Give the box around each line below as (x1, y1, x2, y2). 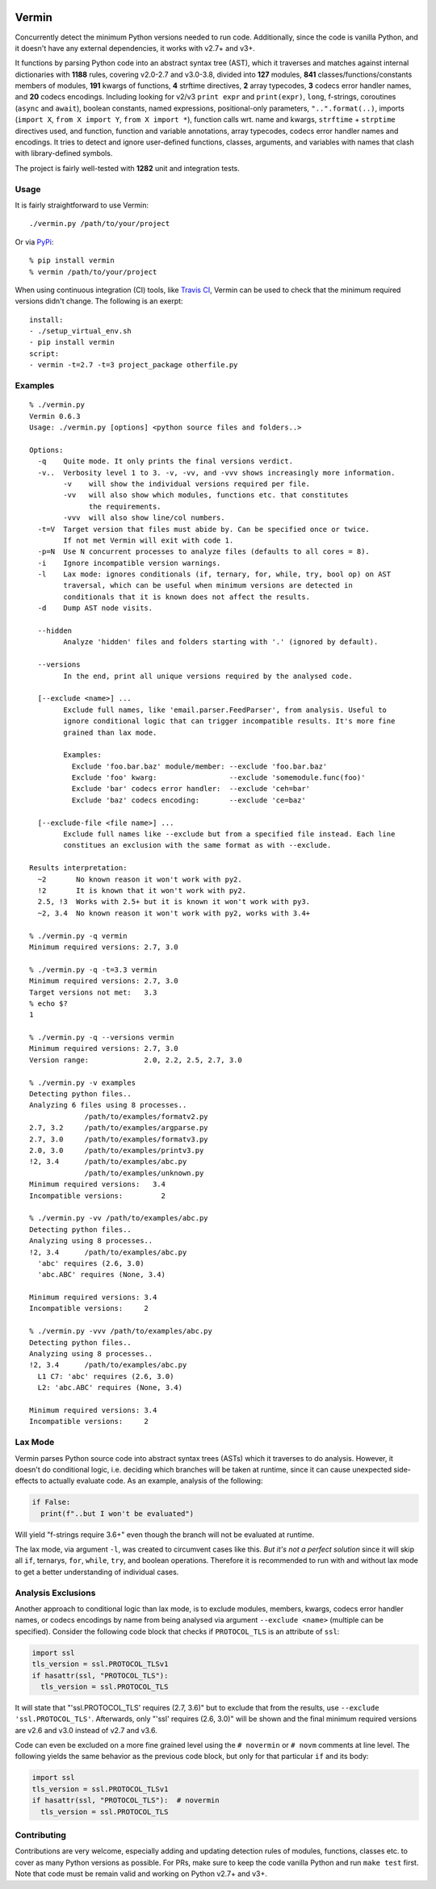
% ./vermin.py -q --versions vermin (29, 1033, 174, 1042)
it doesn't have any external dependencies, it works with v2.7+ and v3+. (15, 43, 256, 52)
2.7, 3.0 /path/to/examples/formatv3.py (29, 1134, 209, 1144)
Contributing (15, 1829, 66, 1841)
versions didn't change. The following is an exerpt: (15, 296, 183, 306)
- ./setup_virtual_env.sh (29, 327, 132, 336)
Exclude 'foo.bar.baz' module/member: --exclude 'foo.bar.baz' (71, 761, 328, 771)
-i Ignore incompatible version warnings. (37, 558, 221, 568)
